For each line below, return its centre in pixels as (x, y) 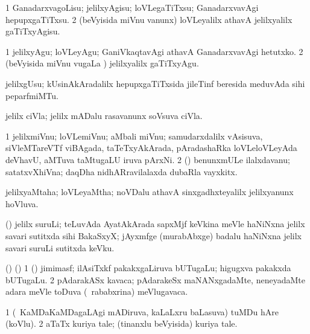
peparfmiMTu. (32, 95)
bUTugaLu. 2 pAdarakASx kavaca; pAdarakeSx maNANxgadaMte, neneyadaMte (155, 279)
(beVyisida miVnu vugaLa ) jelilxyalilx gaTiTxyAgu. (102, 63)
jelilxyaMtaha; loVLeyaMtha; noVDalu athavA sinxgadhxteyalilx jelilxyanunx (150, 192)
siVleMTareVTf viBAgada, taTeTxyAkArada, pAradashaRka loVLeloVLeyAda (151, 148)
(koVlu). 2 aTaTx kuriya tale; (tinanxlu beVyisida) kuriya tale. (122, 323)
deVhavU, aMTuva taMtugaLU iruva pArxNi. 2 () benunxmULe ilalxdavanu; (148, 159)
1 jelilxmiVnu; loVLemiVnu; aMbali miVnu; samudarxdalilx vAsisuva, (134, 136)
